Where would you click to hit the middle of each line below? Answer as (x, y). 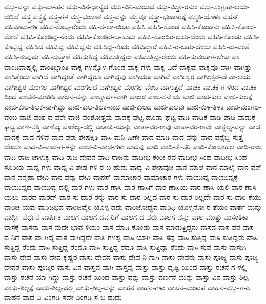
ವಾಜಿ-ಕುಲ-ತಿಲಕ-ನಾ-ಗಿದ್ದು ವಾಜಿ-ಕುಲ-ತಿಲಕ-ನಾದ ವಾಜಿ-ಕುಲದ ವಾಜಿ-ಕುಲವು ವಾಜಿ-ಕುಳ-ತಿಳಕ (114, 106)
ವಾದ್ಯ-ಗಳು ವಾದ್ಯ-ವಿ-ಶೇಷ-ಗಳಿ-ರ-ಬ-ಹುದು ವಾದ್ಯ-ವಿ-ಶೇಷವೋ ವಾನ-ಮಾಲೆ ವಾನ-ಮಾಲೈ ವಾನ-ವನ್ (144, 167)
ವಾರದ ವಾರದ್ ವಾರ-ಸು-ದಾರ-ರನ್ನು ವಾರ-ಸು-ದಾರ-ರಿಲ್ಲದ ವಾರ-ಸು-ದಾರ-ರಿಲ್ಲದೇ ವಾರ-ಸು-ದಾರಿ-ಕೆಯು (141, 197)
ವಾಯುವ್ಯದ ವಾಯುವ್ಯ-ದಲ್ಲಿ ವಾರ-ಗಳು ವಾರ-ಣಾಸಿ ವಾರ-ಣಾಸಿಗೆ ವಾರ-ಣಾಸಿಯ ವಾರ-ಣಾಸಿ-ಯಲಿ (117, 187)
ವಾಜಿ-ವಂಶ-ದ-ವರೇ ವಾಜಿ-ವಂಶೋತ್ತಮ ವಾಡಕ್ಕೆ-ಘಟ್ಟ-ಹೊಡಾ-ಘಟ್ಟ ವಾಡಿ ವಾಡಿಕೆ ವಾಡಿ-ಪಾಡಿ (127, 116)
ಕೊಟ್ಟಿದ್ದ (14, 46)
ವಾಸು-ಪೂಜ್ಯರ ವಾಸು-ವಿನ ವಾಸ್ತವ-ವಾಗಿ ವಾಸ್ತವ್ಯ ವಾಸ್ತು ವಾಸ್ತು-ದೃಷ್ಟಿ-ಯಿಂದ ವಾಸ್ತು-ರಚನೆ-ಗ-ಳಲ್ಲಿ (134, 267)
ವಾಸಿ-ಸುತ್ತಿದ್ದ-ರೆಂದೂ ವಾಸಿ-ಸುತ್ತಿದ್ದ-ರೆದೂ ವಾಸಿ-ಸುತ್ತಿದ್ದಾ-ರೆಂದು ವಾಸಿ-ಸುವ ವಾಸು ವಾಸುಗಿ (142, 247)
